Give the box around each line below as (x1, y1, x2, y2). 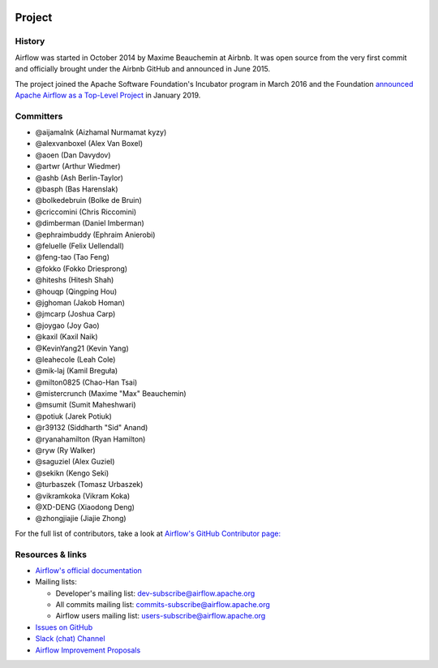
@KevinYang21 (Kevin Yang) (35, 343, 129, 353)
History (15, 36, 45, 47)
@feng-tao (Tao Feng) (35, 252, 109, 262)
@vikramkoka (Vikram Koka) (35, 491, 131, 501)
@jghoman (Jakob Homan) (35, 297, 126, 308)
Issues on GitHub (35, 622, 93, 632)
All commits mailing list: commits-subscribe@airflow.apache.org (55, 600, 271, 610)
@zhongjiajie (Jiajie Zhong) (35, 514, 127, 524)
